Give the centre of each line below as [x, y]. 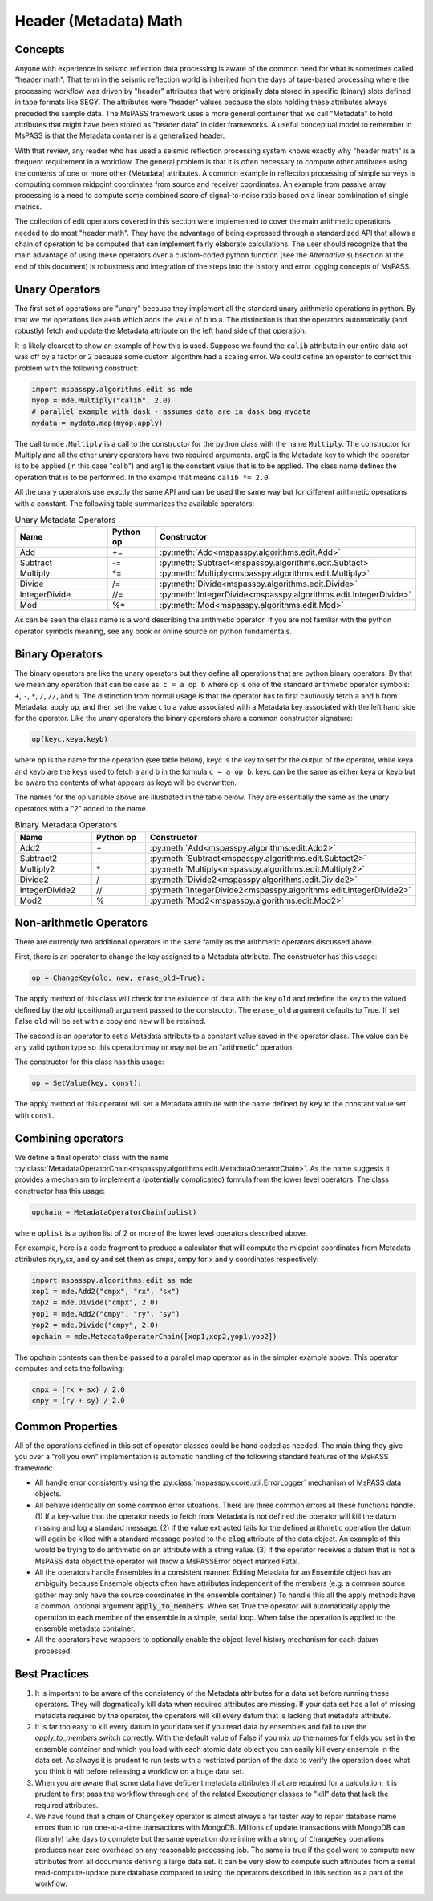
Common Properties [66, 1426]
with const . [34, 1115]
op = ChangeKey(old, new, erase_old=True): [119, 978]
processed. [53, 1651]
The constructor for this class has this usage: [89, 1062]
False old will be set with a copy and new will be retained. [110, 1021]
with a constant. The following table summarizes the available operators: [135, 503]
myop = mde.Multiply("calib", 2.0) [101, 400]
